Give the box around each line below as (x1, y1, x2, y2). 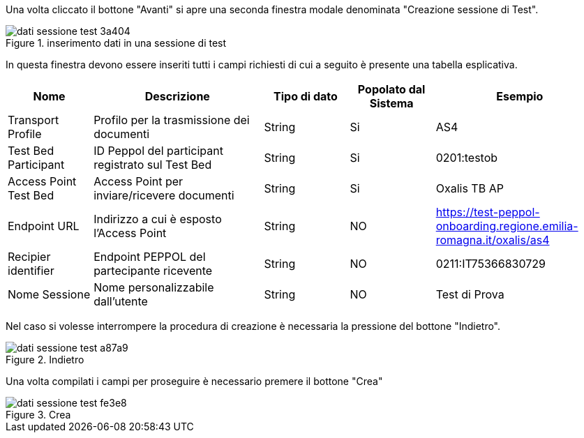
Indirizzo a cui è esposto (93, 212, 222, 226)
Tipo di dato (274, 89, 338, 103)
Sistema (369, 96, 414, 110)
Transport (8, 113, 59, 127)
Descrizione (144, 89, 210, 103)
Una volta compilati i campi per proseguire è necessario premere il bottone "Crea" (6, 375, 383, 387)
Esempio (496, 89, 544, 103)
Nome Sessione (8, 287, 91, 301)
